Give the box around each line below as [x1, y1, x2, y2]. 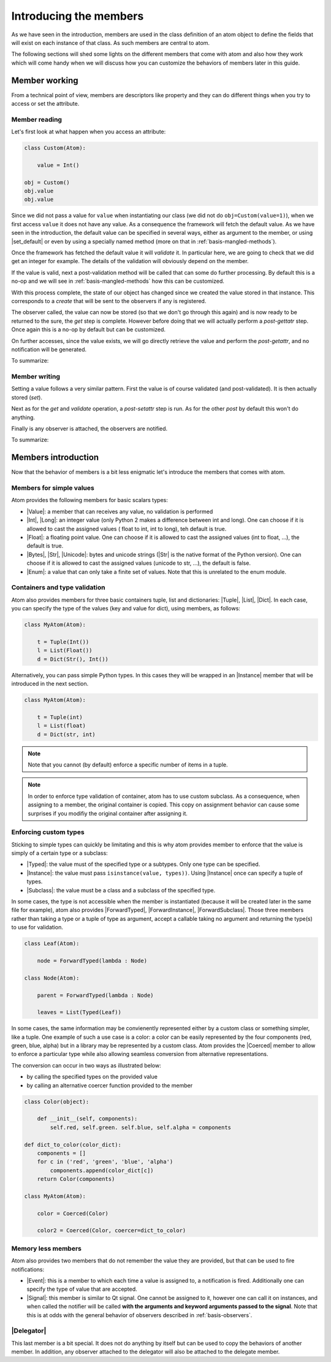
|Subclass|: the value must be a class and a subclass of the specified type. [26, 886, 216, 894]
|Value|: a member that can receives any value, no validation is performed [26, 508, 213, 515]
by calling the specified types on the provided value [26, 1073, 158, 1081]
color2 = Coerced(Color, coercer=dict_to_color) [37, 1227, 186, 1234]
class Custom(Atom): [24, 144, 86, 152]
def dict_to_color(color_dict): [24, 1141, 122, 1148]
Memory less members [11, 1244, 82, 1253]
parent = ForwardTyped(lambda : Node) [37, 991, 154, 999]
